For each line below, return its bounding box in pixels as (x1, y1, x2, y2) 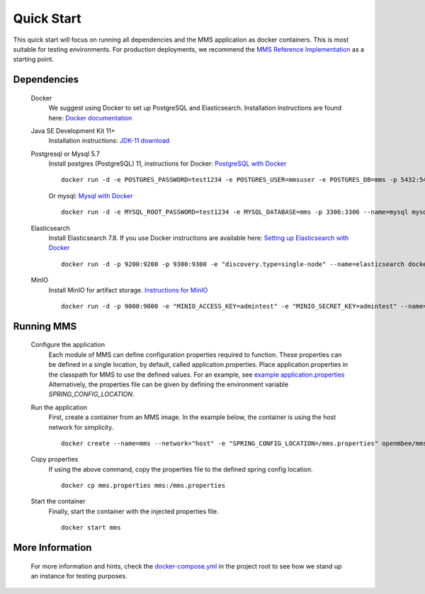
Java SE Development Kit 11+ (30, 126, 116, 135)
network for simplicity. (48, 423, 114, 431)
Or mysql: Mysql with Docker (48, 191, 133, 200)
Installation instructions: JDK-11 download (48, 137, 170, 145)
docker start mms (61, 524, 121, 532)
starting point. (13, 55, 55, 64)
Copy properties (30, 455, 79, 464)
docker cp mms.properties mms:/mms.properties (61, 481, 226, 490)
